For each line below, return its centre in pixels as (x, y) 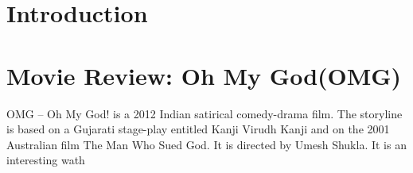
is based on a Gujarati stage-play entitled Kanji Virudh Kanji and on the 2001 (198, 129)
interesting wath (46, 160)
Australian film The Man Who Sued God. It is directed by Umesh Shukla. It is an (206, 144)
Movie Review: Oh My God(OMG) (204, 75)
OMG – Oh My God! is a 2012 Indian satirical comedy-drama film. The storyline (205, 113)
